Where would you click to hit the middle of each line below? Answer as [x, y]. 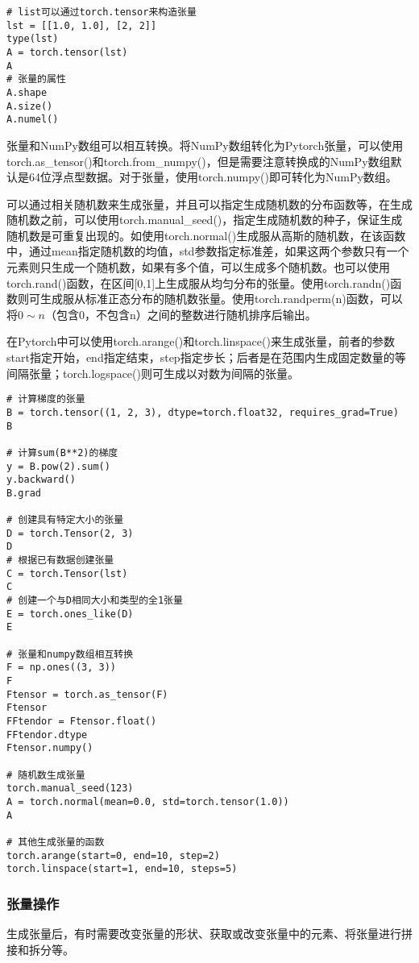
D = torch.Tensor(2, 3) [70, 533]
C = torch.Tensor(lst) [67, 573]
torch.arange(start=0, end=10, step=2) [113, 855]
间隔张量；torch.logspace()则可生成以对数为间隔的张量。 [153, 373]
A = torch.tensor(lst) [67, 52]
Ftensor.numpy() [50, 748]
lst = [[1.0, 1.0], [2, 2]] [82, 25]
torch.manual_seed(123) [70, 789]
